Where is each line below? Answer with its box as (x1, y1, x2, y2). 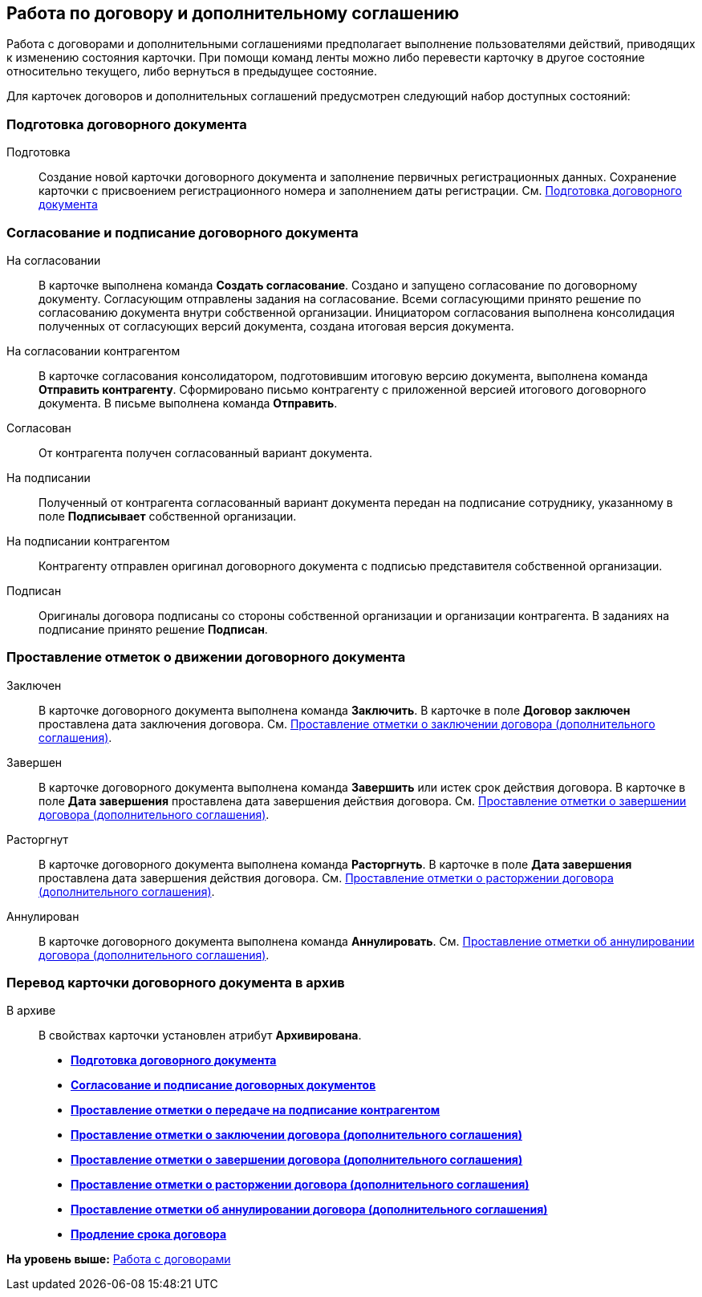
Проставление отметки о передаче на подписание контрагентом (71, 1103, 440, 1117)
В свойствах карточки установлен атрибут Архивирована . (39, 1028, 362, 1043)
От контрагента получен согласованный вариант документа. (39, 445, 373, 460)
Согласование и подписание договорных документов (71, 1078, 376, 1092)
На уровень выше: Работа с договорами (6, 1252, 231, 1267)
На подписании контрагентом (6, 533, 170, 548)
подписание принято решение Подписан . (39, 622, 268, 636)
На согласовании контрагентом (6, 343, 181, 358)
